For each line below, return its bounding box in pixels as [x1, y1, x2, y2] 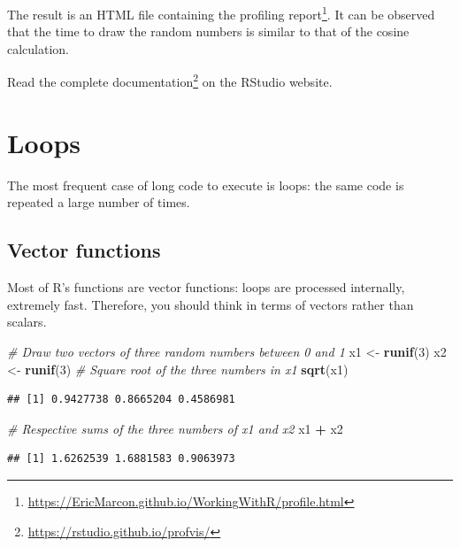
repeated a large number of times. [7, 193, 190, 212]
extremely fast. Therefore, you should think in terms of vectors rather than [7, 295, 414, 313]
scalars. [7, 312, 47, 331]
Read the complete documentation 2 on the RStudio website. [7, 70, 333, 91]
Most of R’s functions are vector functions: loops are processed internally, [7, 278, 405, 297]
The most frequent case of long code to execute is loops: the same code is [7, 175, 404, 194]
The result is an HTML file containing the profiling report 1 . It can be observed [7, 3, 435, 23]
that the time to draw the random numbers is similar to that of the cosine [7, 22, 410, 41]
